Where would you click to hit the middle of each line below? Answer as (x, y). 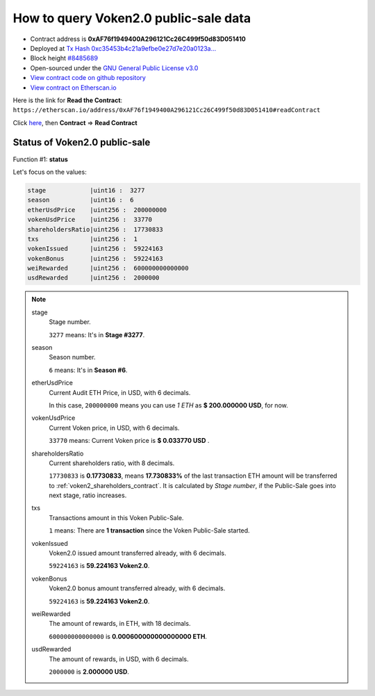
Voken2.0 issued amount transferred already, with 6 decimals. (137, 553)
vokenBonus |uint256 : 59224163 (95, 258)
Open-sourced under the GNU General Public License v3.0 (114, 68)
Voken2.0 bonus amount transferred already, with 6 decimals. (137, 588)
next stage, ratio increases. (88, 495)
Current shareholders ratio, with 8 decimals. (112, 463)
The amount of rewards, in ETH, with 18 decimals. (120, 624)
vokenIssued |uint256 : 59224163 (95, 249)
